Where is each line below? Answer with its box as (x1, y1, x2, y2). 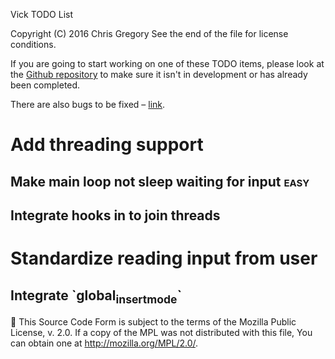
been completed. (10, 79, 81, 91)
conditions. (10, 39, 57, 50)
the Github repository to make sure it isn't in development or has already (10, 69, 308, 80)
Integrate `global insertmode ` (10, 287, 183, 306)
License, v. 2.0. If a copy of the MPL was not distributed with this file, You (10, 327, 313, 339)
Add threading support (10, 134, 204, 156)
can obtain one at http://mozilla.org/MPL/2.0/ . (10, 337, 199, 349)
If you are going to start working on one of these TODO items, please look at (10, 58, 325, 69)
